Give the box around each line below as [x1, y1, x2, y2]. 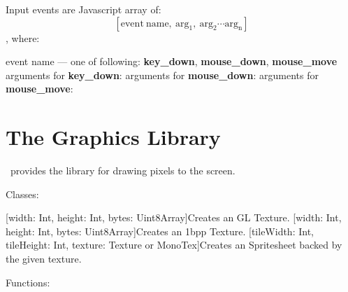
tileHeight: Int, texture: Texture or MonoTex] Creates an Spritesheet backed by [6, 237, 342, 252]
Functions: [6, 274, 50, 289]
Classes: [6, 186, 39, 201]
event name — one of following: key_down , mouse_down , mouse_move [6, 54, 338, 69]
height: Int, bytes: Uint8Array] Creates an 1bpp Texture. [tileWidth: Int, [6, 223, 314, 238]
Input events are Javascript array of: [6, 2, 161, 16]
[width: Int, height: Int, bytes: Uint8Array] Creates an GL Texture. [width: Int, [6, 210, 342, 225]
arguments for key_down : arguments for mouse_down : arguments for [6, 67, 319, 82]
